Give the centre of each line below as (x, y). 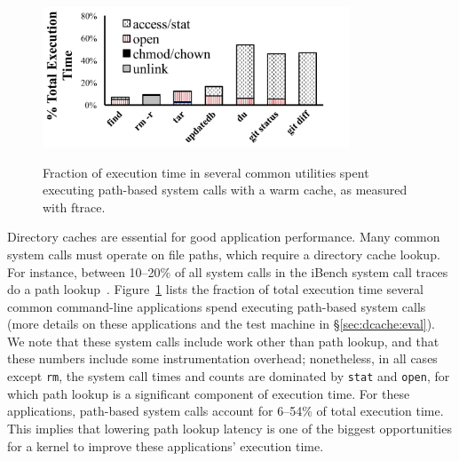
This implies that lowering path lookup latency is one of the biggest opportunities (229, 428)
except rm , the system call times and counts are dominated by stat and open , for (229, 376)
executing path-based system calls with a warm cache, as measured (225, 190)
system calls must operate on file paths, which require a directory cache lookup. (224, 254)
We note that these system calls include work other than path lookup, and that (223, 341)
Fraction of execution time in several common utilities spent (206, 172)
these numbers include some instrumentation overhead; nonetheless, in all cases (222, 358)
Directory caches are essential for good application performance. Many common (224, 237)
